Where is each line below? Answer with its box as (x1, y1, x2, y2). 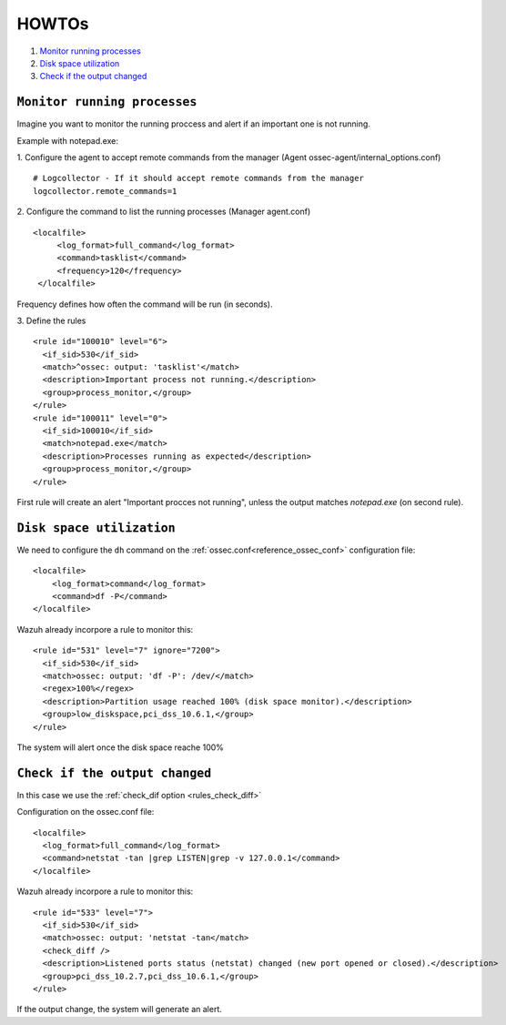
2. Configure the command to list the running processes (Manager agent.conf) (16, 206, 311, 218)
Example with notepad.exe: (16, 135, 118, 146)
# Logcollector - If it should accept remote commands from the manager (33, 173, 364, 184)
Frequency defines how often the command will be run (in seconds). (16, 299, 273, 310)
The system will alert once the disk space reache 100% (16, 742, 225, 753)
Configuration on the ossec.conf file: (16, 807, 155, 817)
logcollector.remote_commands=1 (33, 186, 177, 196)
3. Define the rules (16, 315, 86, 326)
